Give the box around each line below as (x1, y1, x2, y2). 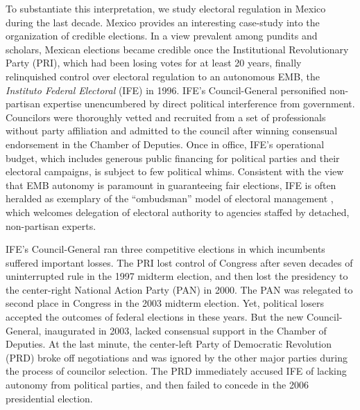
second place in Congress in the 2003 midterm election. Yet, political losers (6, 296, 324, 310)
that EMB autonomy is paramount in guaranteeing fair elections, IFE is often (6, 177, 336, 192)
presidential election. (6, 391, 93, 405)
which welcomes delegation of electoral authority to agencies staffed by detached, (6, 204, 350, 219)
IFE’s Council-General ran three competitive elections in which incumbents (6, 242, 325, 256)
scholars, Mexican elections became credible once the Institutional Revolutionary (6, 42, 349, 56)
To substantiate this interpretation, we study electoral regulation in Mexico (6, 1, 326, 15)
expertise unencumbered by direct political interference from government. (43, 96, 355, 111)
